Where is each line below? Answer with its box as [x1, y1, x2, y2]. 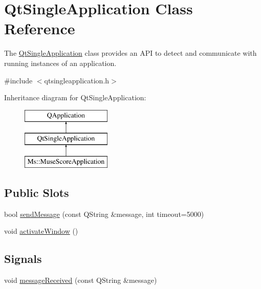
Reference [4, 18, 75, 39]
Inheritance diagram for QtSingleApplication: [4, 92, 146, 103]
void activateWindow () [4, 226, 78, 236]
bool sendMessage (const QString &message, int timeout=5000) [4, 208, 204, 219]
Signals [4, 251, 42, 266]
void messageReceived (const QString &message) [4, 275, 157, 285]
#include [4, 75, 33, 85]
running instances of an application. [4, 57, 117, 68]
